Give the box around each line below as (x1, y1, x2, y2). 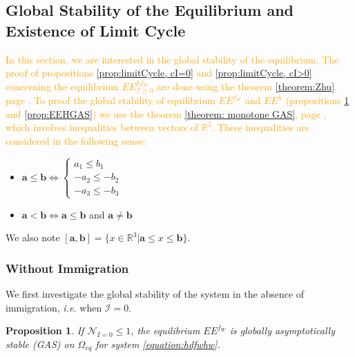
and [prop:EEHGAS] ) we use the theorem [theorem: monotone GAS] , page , (6, 106, 327, 121)
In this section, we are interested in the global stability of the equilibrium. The (6, 52, 339, 66)
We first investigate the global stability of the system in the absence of (6, 286, 305, 300)
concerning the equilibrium (6, 79, 119, 93)
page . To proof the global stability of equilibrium (6, 93, 215, 108)
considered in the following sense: (6, 133, 146, 147)
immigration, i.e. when (6, 300, 102, 314)
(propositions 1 (285, 93, 349, 108)
